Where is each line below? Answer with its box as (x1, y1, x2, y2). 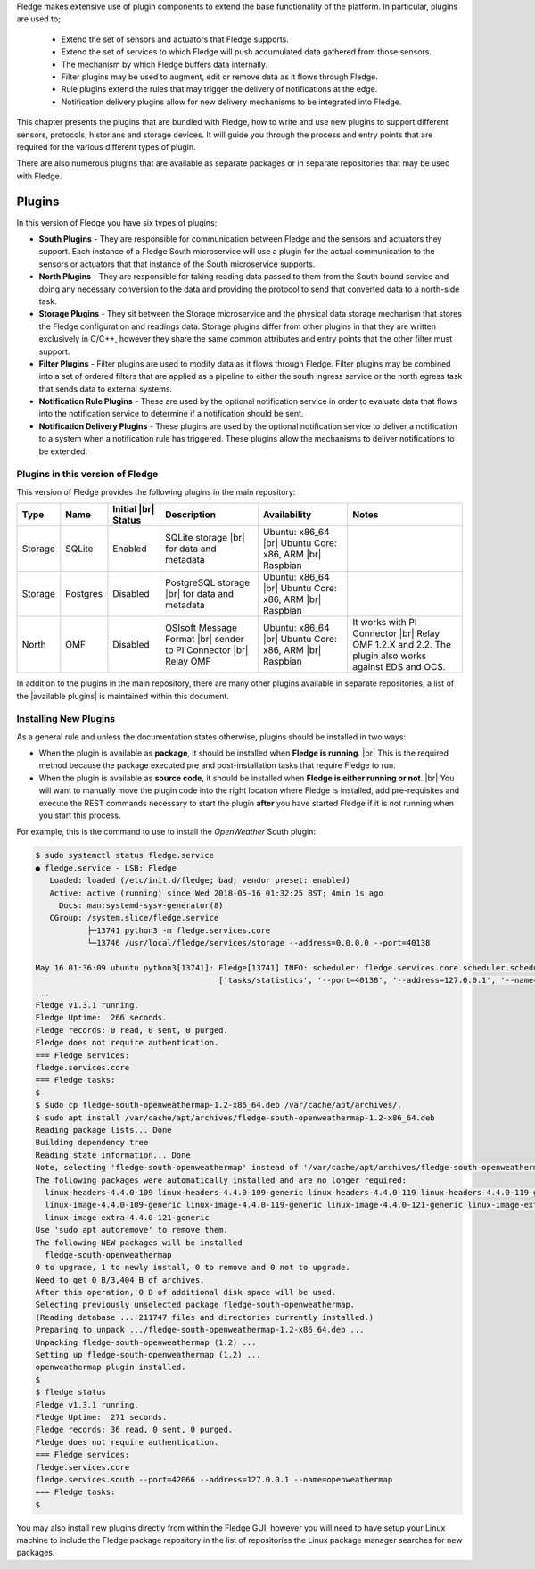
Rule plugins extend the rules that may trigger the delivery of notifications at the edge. (61, 84, 378, 95)
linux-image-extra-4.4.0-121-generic (45, 1212, 210, 1222)
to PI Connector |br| (165, 644, 249, 657)
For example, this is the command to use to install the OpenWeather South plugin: (16, 826, 317, 838)
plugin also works (352, 649, 427, 662)
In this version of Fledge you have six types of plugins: (16, 217, 218, 227)
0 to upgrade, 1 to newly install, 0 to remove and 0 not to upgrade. (35, 1262, 351, 1273)
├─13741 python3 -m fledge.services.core (86, 925, 271, 936)
